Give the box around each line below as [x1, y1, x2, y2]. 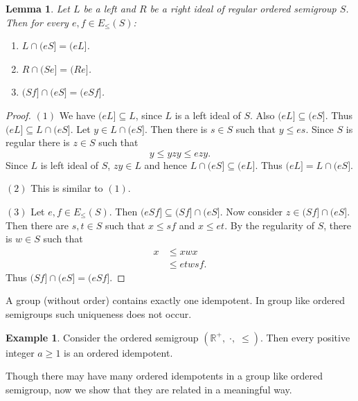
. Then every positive [260, 330, 350, 344]
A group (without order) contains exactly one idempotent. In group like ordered [6, 293, 345, 308]
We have [59, 107, 96, 122]
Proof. [6, 107, 31, 122]
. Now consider [220, 204, 283, 218]
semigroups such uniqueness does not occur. [6, 306, 192, 321]
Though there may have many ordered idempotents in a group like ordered [6, 368, 323, 383]
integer [6, 345, 35, 359]
